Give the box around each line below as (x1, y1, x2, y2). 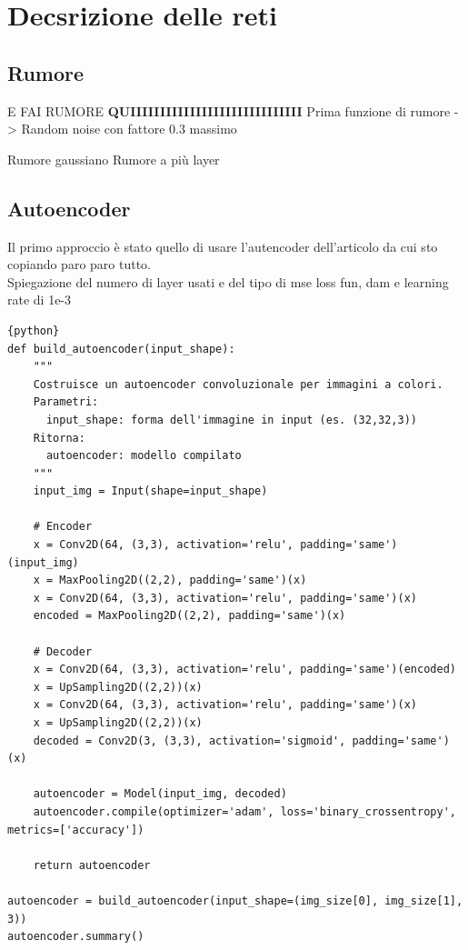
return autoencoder (33, 858, 151, 872)
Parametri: (33, 395, 99, 409)
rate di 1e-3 (7, 290, 72, 309)
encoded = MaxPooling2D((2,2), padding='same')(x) (33, 609, 346, 623)
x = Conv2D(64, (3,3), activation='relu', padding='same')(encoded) (33, 663, 456, 676)
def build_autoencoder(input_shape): (7, 342, 235, 355)
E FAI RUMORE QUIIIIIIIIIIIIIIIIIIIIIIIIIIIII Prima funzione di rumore (7, 101, 451, 120)
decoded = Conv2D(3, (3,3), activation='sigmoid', (33, 734, 346, 747)
